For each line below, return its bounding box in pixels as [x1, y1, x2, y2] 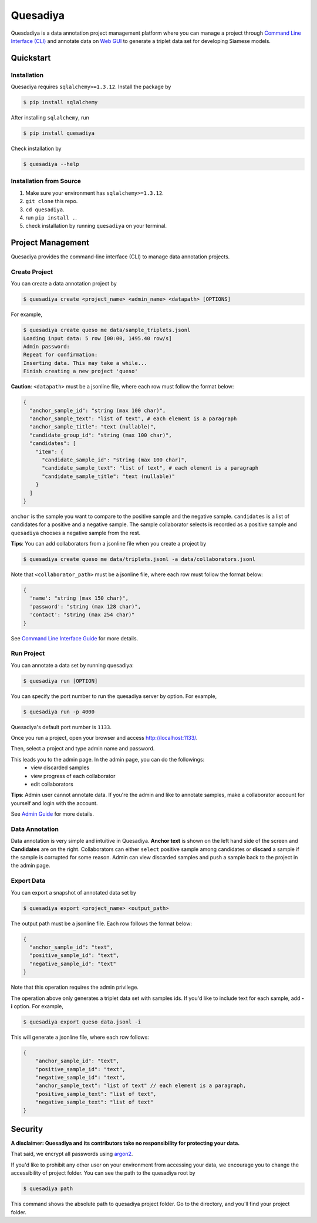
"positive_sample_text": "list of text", [35, 1091, 157, 1097]
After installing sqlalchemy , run [11, 114, 89, 121]
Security [11, 1124, 43, 1134]
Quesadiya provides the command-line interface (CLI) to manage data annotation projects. [11, 253, 230, 260]
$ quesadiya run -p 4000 [23, 708, 95, 715]
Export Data [11, 877, 46, 885]
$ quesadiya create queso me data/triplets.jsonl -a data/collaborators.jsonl [23, 556, 255, 563]
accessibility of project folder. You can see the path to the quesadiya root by [11, 1169, 196, 1177]
